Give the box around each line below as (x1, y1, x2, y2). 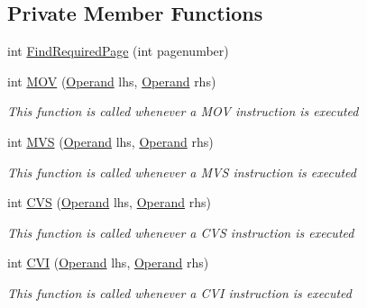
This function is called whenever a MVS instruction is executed (7, 162, 356, 181)
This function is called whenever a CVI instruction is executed (7, 283, 352, 302)
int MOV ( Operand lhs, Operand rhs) (7, 71, 216, 90)
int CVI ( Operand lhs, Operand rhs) (7, 253, 209, 272)
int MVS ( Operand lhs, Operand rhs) (7, 131, 214, 150)
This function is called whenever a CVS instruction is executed (7, 222, 354, 241)
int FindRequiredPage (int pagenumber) (7, 41, 229, 60)
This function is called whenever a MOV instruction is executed (7, 102, 359, 121)
